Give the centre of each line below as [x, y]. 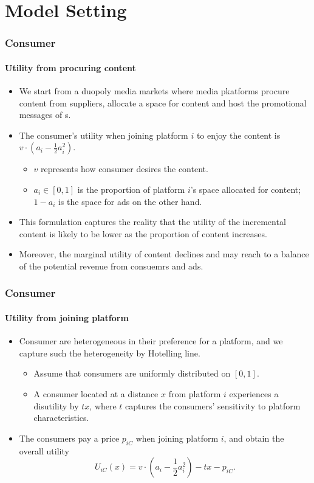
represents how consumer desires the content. [125, 169]
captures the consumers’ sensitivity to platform [213, 405]
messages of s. [45, 115]
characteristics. [61, 418]
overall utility [44, 450]
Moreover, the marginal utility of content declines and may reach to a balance [164, 254]
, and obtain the [254, 438]
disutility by [56, 405]
